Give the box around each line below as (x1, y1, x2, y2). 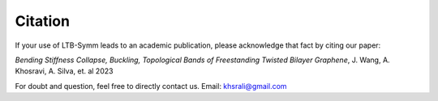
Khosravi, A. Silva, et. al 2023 (15, 66, 114, 76)
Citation (15, 12, 71, 30)
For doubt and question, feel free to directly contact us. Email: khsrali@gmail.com (15, 81, 287, 90)
